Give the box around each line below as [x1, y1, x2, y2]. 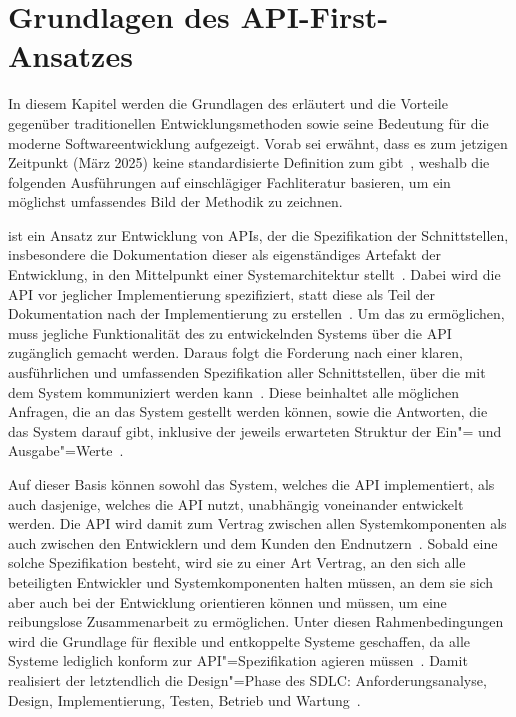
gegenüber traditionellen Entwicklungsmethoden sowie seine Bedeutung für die [8, 112, 489, 133]
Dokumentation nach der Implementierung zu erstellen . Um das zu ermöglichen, [8, 303, 505, 324]
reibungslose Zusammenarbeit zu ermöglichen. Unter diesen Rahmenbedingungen [8, 611, 504, 632]
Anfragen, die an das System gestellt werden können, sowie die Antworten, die [8, 401, 488, 422]
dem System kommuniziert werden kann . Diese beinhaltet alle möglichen [8, 381, 460, 402]
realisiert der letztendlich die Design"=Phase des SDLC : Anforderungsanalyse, [8, 669, 487, 690]
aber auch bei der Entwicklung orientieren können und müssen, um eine [8, 591, 447, 612]
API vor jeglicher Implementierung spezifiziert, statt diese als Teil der [8, 283, 435, 304]
